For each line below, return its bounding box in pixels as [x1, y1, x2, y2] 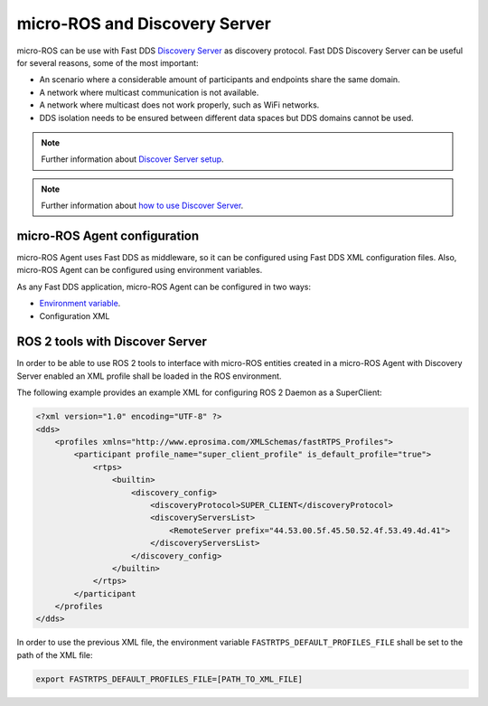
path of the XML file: [16, 649, 94, 660]
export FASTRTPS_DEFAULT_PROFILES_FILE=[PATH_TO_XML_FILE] [35, 673, 303, 684]
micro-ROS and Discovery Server [16, 14, 271, 33]
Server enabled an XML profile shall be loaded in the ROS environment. [16, 371, 282, 381]
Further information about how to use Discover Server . [41, 200, 244, 212]
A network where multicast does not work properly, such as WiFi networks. [39, 99, 320, 110]
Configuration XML [39, 310, 110, 321]
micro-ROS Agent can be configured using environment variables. [16, 265, 263, 276]
